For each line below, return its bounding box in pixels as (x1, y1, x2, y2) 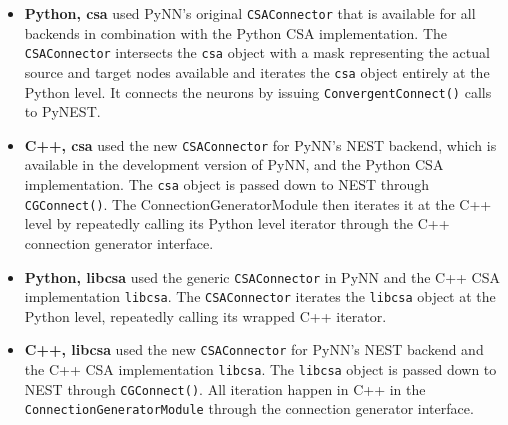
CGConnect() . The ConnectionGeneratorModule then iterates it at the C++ (24, 193, 492, 214)
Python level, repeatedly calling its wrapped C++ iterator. (24, 305, 387, 326)
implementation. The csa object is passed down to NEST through (24, 174, 430, 195)
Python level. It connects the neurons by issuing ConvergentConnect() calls (24, 81, 492, 102)
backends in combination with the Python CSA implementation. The (24, 22, 448, 43)
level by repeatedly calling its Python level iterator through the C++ (24, 213, 450, 234)
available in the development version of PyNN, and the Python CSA (24, 154, 444, 175)
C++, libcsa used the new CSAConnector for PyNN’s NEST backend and (24, 339, 484, 360)
